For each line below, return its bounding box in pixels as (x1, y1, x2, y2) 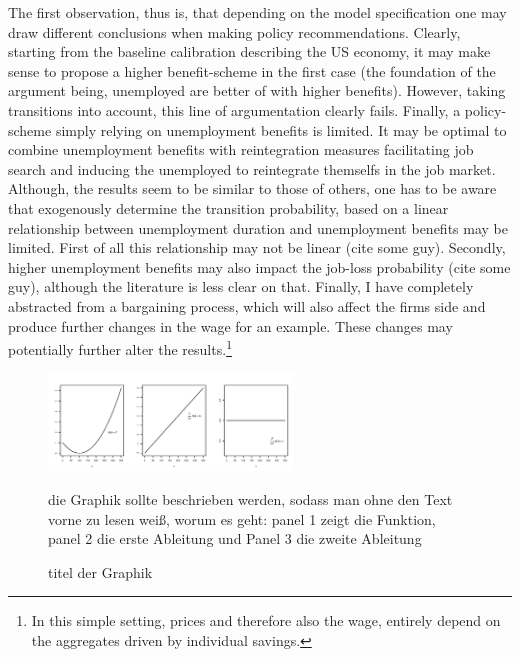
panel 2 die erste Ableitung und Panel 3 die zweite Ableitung (48, 528, 422, 549)
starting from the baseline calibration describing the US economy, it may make (8, 41, 491, 62)
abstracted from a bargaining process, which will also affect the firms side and (8, 295, 486, 316)
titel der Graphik (48, 561, 153, 582)
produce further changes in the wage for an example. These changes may (8, 315, 453, 336)
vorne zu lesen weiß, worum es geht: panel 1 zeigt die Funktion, (48, 508, 436, 529)
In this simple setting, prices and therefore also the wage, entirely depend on (31, 610, 501, 631)
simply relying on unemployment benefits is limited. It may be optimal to (55, 119, 507, 140)
